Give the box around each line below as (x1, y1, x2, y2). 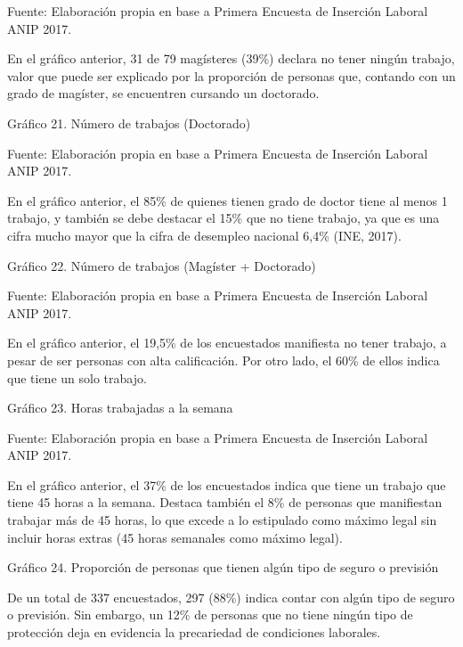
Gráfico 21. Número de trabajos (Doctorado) (7, 113, 251, 132)
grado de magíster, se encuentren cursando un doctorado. (7, 84, 320, 102)
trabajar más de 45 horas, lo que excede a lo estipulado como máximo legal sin (7, 511, 437, 529)
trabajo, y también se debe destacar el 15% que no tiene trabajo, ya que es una (7, 209, 440, 227)
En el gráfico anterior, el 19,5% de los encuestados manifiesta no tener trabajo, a (7, 333, 447, 352)
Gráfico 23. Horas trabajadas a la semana (7, 398, 233, 417)
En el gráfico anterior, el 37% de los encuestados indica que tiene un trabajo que (7, 475, 446, 494)
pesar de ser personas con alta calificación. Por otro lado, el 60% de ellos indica (7, 350, 440, 369)
